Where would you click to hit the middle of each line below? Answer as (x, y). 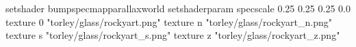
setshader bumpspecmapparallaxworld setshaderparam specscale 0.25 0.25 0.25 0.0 (178, 8)
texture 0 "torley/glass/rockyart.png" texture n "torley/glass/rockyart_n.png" (169, 21)
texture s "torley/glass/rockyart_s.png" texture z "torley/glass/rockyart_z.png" (173, 35)
